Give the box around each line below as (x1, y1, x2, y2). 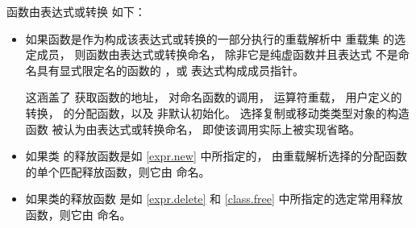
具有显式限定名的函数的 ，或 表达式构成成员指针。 (36, 61, 305, 78)
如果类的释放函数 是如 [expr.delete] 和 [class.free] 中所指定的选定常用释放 (25, 190, 403, 207)
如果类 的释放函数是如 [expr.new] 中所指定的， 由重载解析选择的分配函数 (25, 147, 408, 164)
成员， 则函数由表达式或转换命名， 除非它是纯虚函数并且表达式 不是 (36, 46, 398, 63)
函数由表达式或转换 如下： (6, 3, 146, 19)
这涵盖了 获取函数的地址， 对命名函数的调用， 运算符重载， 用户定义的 (25, 89, 402, 106)
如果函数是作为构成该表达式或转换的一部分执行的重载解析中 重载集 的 (25, 30, 395, 47)
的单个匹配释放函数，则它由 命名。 (25, 163, 210, 180)
